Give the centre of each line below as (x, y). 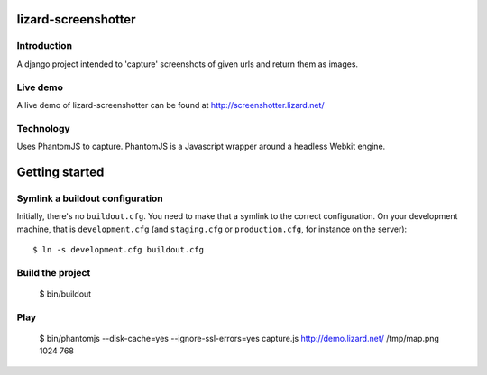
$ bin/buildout (65, 294)
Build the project (54, 272)
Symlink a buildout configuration (90, 198)
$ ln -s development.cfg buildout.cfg (119, 249)
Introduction (44, 46)
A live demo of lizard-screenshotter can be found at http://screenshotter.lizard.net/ (170, 105)
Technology (44, 128)
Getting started (60, 172)
